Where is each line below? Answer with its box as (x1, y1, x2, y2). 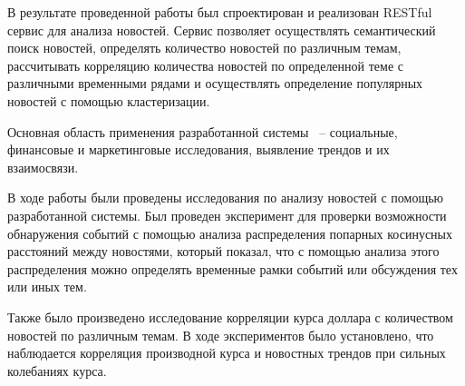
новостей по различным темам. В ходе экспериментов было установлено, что (7, 325, 434, 344)
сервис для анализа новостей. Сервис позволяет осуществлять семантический (7, 20, 436, 39)
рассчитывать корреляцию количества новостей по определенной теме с (7, 55, 404, 74)
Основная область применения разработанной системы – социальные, (7, 122, 398, 141)
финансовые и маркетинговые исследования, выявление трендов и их (7, 140, 390, 159)
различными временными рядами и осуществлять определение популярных (7, 74, 423, 93)
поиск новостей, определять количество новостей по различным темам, (7, 38, 402, 57)
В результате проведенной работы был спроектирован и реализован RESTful (7, 3, 432, 21)
